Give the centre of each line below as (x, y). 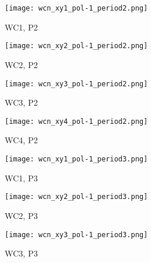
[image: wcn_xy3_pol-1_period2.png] (76, 84)
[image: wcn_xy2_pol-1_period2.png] (76, 46)
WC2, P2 (21, 64)
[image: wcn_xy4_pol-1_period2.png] (76, 121)
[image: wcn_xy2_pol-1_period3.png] (76, 197)
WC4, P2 (21, 140)
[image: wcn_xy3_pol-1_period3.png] (76, 235)
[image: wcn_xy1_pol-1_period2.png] (76, 8)
